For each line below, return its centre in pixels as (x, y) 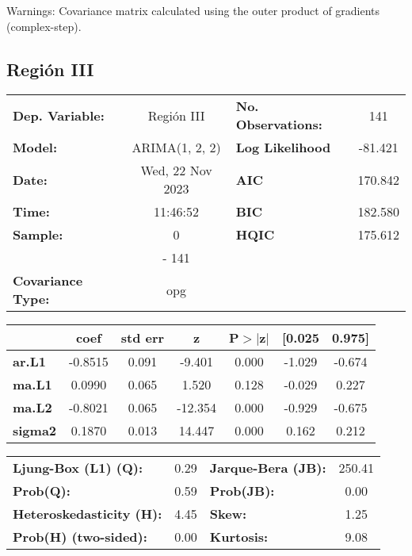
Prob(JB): (242, 491)
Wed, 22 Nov (176, 171)
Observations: (279, 125)
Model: (35, 148)
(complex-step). (44, 26)
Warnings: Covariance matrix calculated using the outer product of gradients (193, 10)
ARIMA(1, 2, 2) (176, 148)
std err (143, 338)
